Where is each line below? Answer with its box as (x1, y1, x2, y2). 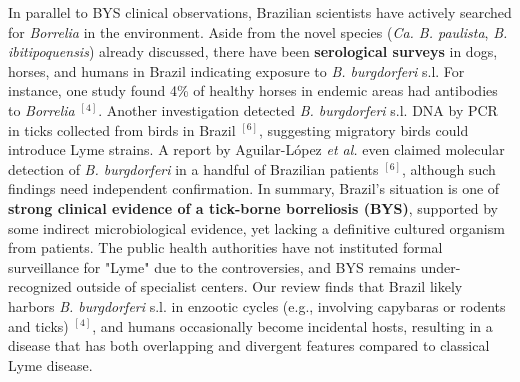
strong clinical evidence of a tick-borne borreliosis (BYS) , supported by (8, 197, 498, 218)
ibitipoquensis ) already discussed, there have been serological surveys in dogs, (8, 41, 498, 62)
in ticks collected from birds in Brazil (8, 119, 236, 140)
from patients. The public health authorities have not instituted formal (8, 237, 443, 258)
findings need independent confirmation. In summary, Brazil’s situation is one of (8, 178, 500, 199)
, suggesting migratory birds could (258, 119, 469, 140)
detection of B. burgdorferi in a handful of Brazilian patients (8, 158, 379, 179)
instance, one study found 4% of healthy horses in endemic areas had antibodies (8, 80, 498, 101)
